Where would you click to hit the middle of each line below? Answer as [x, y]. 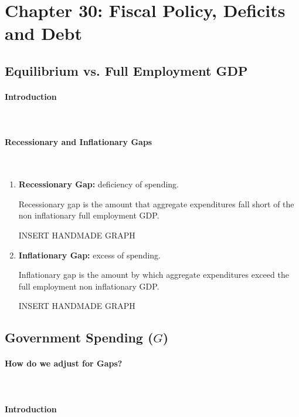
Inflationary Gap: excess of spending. [89, 255]
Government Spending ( [79, 337]
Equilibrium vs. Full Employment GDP [126, 70]
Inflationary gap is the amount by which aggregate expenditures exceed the [154, 275]
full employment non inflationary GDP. [89, 286]
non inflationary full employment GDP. [89, 215]
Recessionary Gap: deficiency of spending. [99, 184]
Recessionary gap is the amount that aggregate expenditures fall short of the [156, 204]
